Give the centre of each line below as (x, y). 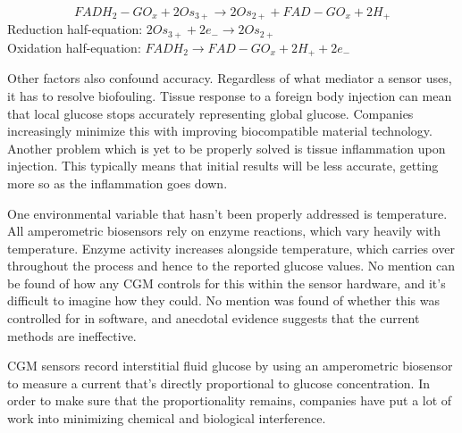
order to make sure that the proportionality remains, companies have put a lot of (230, 400)
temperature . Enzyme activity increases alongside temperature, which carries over (231, 248)
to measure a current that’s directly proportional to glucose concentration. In (219, 383)
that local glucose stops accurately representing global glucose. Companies (210, 113)
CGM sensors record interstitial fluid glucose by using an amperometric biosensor (230, 366)
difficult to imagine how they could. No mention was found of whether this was (224, 300)
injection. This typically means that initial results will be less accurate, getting (223, 166)
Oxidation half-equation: (74, 47)
